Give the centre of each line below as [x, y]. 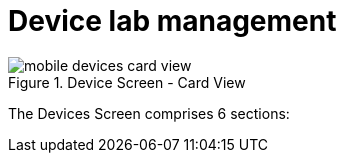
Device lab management [172, 21]
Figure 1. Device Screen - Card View [127, 82]
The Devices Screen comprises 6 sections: [149, 113]
